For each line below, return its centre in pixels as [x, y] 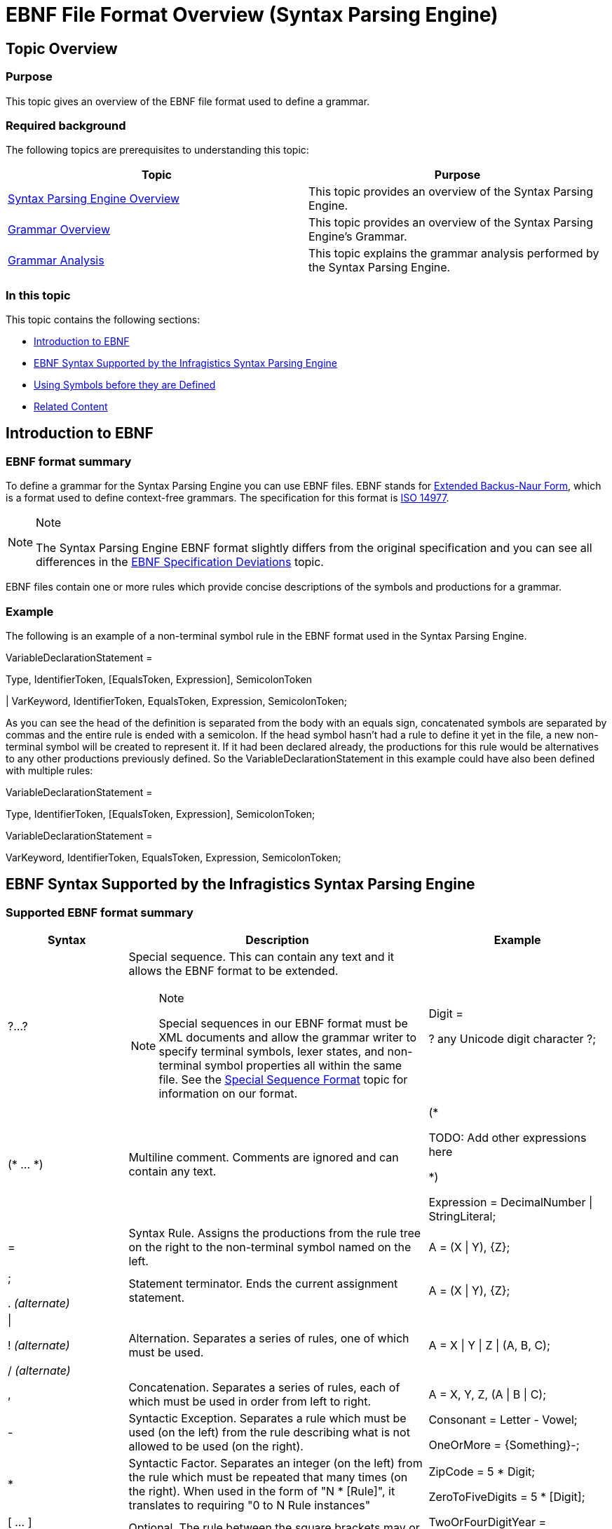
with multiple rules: [49, 771]
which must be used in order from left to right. [250, 1402]
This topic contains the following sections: [103, 320]
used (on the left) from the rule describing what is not [269, 1433]
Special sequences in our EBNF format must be [283, 1024]
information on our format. [228, 1094]
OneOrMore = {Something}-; [504, 1445]
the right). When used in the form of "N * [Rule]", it [262, 1491]
